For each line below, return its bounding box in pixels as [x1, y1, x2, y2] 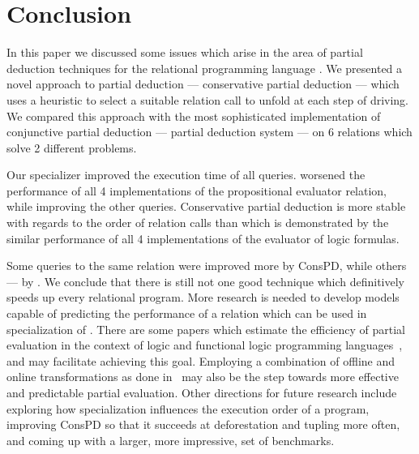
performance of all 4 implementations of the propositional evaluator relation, [6, 182, 387, 199]
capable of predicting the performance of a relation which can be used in [6, 305, 367, 322]
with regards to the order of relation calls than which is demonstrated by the [6, 214, 389, 231]
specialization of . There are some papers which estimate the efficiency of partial [6, 320, 405, 337]
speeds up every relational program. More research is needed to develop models [6, 289, 400, 306]
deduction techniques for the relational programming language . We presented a [6, 59, 403, 76]
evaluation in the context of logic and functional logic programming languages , [6, 336, 403, 353]
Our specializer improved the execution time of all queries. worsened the [6, 166, 366, 183]
